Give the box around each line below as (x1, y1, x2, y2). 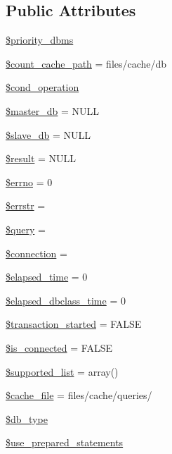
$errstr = (6, 198, 46, 213)
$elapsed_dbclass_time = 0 (6, 293, 126, 307)
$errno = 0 (6, 174, 53, 189)
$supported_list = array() (6, 364, 119, 379)
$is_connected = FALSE (6, 340, 112, 355)
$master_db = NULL (6, 103, 100, 118)
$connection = (6, 245, 67, 260)
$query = (6, 221, 46, 236)
